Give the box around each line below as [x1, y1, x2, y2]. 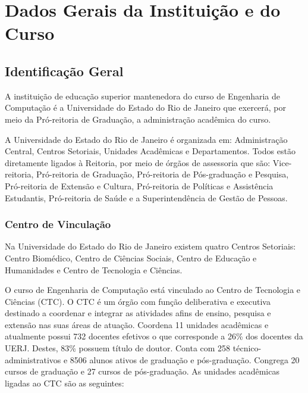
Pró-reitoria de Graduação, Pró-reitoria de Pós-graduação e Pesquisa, [36, 168, 289, 180]
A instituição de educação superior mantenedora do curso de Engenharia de [5, 89, 281, 102]
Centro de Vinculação [5, 217, 111, 232]
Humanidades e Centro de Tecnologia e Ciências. [5, 263, 183, 276]
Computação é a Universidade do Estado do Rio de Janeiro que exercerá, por [5, 101, 287, 114]
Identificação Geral [5, 61, 124, 80]
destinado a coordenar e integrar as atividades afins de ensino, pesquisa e [5, 307, 271, 319]
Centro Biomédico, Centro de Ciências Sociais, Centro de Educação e [5, 251, 257, 264]
